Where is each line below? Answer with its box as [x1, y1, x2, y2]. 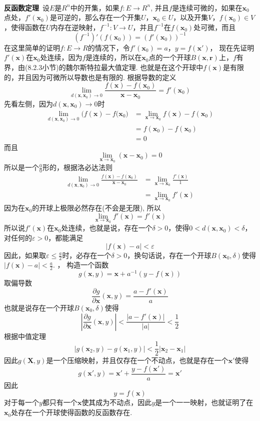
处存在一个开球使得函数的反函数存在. [11, 407, 132, 417]
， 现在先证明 [209, 42, 254, 52]
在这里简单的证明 [4, 42, 60, 52]
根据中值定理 [4, 330, 46, 341]
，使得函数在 [4, 21, 46, 32]
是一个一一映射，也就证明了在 [155, 397, 253, 407]
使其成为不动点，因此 [81, 397, 152, 407]
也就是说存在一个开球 [4, 302, 74, 312]
